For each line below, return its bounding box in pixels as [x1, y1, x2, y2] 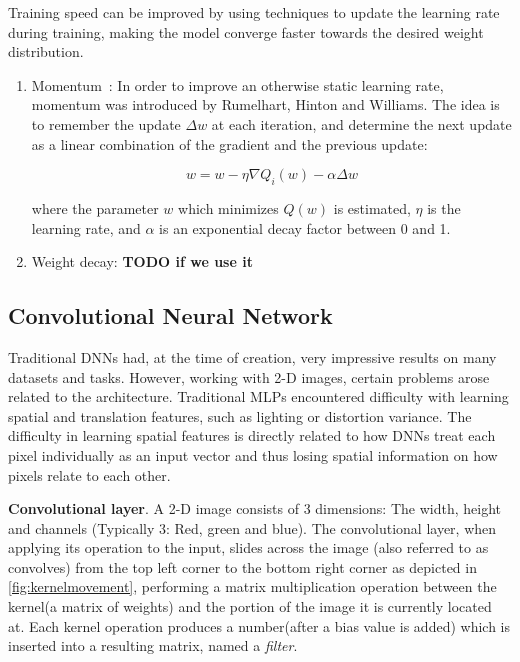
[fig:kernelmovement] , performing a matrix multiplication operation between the [8, 576, 497, 597]
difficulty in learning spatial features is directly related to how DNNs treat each [8, 425, 496, 446]
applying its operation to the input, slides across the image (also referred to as [8, 537, 489, 558]
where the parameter [31, 197, 159, 218]
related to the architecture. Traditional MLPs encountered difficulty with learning [8, 386, 509, 407]
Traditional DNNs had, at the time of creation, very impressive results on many [8, 346, 497, 367]
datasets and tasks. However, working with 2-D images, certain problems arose [8, 366, 490, 387]
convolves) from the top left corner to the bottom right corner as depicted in [8, 556, 477, 577]
